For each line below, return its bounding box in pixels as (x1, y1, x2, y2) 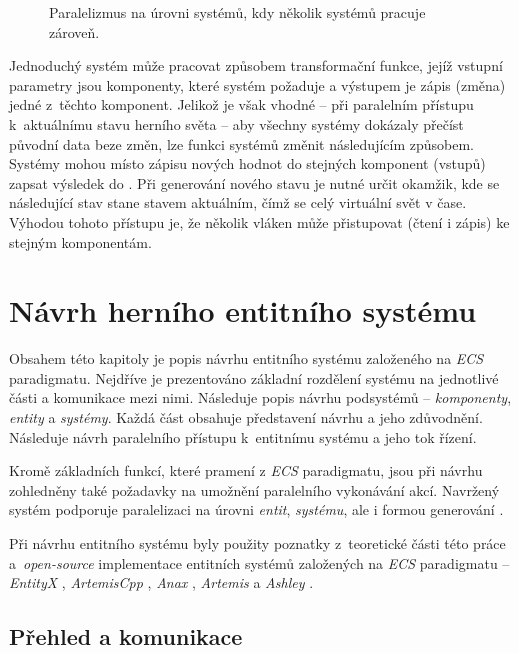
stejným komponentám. (9, 231, 152, 252)
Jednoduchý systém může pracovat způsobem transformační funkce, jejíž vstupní (9, 55, 503, 76)
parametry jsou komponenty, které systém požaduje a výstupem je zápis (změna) (9, 74, 506, 95)
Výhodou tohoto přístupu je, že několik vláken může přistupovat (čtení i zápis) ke (9, 211, 510, 232)
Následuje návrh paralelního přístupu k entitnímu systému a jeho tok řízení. (9, 426, 477, 447)
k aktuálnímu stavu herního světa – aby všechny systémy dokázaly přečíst (9, 113, 464, 134)
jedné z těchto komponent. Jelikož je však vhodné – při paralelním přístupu (9, 94, 474, 115)
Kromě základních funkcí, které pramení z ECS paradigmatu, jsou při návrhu (9, 460, 483, 481)
